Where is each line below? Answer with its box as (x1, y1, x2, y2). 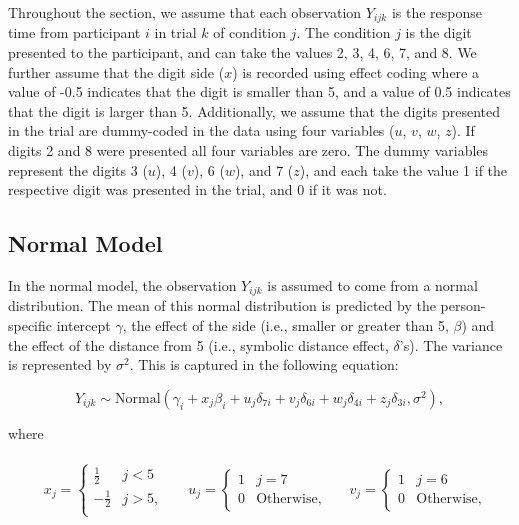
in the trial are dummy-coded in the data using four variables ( (8, 120, 395, 141)
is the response (391, 2, 482, 22)
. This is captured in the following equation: (129, 354, 399, 375)
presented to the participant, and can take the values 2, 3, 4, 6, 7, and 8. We (8, 42, 477, 63)
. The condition (296, 22, 391, 43)
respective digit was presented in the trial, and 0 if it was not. (8, 179, 387, 200)
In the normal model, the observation (8, 275, 237, 295)
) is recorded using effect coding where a (232, 61, 479, 82)
